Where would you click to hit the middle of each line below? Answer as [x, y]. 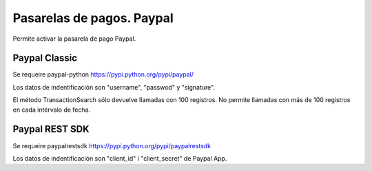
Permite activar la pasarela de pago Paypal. [74, 39]
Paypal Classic [45, 58]
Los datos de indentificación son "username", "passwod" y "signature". [114, 87]
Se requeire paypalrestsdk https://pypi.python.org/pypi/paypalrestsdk [112, 145]
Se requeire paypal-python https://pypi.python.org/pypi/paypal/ [103, 74]
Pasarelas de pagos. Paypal [93, 18]
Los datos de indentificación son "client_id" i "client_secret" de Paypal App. [120, 158]
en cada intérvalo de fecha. [52, 110]
